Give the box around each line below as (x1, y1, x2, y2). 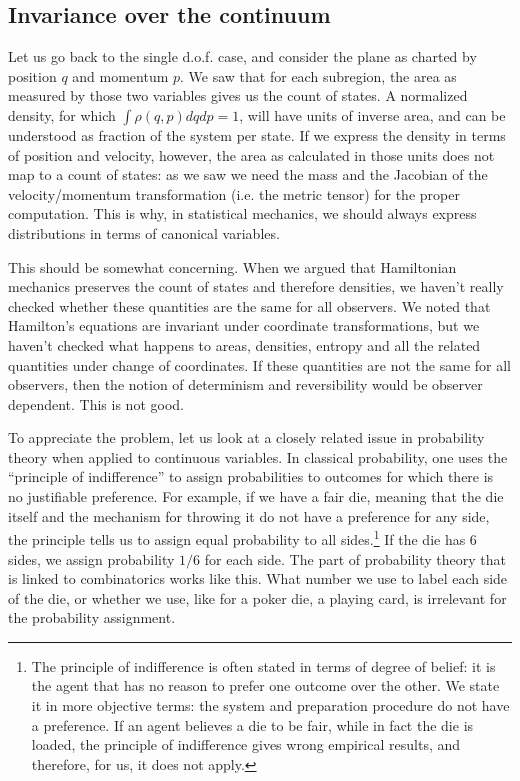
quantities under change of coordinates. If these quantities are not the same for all (8, 354, 511, 375)
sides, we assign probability (8, 548, 175, 569)
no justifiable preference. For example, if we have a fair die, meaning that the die (8, 486, 504, 507)
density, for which (8, 104, 116, 125)
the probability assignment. (8, 607, 176, 628)
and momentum (72, 65, 169, 86)
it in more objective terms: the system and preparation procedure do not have (31, 695, 510, 716)
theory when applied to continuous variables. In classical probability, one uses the (8, 446, 508, 467)
